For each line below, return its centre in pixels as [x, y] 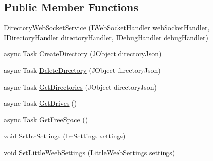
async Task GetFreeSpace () [46, 119]
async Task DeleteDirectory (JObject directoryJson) [82, 70]
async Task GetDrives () [41, 103]
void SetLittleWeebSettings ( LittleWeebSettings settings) [90, 152]
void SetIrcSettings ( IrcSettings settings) [65, 136]
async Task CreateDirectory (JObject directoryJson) [83, 54]
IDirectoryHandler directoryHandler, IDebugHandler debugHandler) [106, 37]
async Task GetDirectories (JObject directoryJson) [80, 86]
